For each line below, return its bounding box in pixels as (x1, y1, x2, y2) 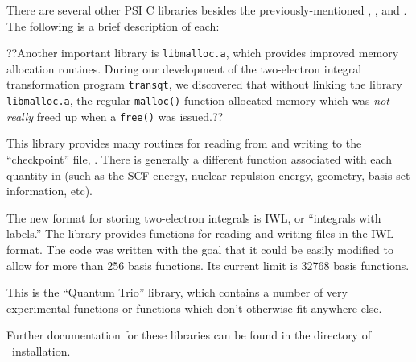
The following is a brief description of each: (6, 17, 220, 34)
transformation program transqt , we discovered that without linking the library (6, 76, 403, 93)
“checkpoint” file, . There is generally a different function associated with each (6, 151, 393, 167)
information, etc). (6, 182, 93, 199)
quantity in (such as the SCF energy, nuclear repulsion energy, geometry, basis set (6, 166, 410, 183)
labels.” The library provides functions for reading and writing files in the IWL (6, 225, 394, 242)
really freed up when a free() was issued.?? (6, 107, 224, 124)
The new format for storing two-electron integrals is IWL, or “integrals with (6, 209, 381, 226)
